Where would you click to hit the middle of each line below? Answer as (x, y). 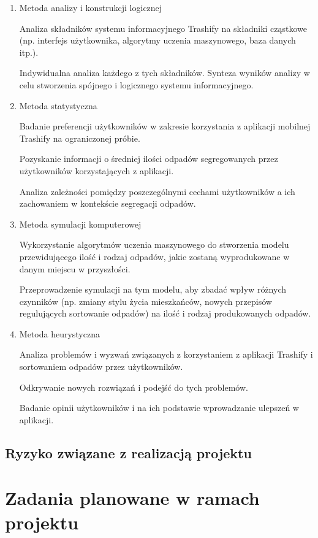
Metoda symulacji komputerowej (80, 224)
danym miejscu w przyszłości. (75, 268)
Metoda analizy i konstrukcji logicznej (91, 7)
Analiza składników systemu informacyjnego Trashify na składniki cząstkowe (163, 28)
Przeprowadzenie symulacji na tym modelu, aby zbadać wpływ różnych (153, 289)
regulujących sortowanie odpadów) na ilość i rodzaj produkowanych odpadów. (165, 313)
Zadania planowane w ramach (132, 498)
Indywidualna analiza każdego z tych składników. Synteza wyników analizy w (165, 73)
